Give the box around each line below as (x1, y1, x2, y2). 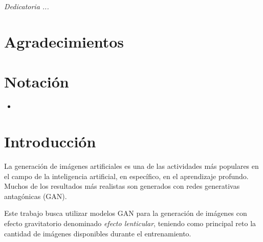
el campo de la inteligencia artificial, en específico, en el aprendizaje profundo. (4, 170, 249, 181)
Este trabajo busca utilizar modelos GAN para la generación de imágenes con (4, 208, 247, 218)
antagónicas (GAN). (4, 190, 67, 201)
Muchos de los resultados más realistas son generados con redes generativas (4, 181, 240, 191)
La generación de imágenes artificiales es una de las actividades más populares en (4, 161, 259, 171)
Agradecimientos (4, 31, 124, 52)
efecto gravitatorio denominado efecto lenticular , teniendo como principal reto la (4, 217, 256, 228)
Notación (4, 71, 69, 92)
